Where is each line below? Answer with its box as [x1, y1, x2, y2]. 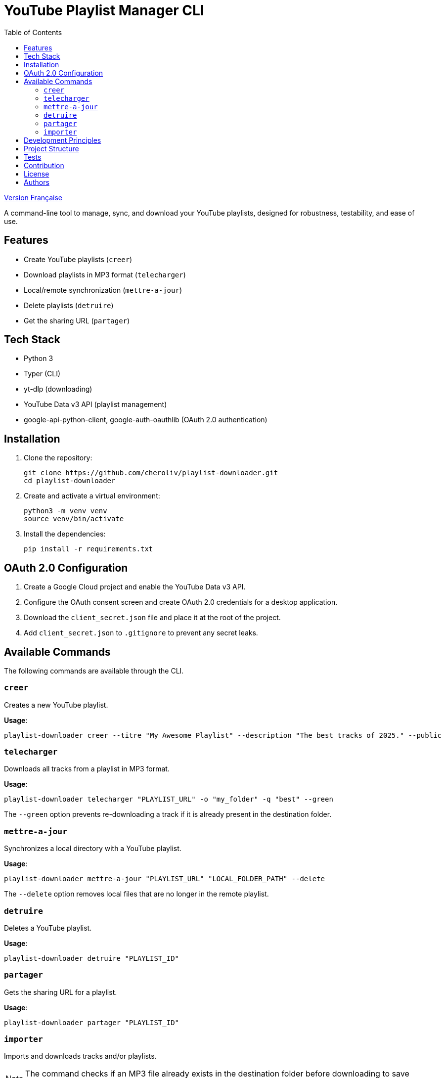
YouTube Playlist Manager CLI [4, 2, 204, 19]
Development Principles [24, 135, 101, 144]
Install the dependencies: [24, 530, 106, 539]
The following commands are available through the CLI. [4, 666, 184, 675]
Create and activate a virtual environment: [24, 492, 160, 500]
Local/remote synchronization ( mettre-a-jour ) [24, 285, 182, 294]
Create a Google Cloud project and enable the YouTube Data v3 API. [24, 583, 246, 591]
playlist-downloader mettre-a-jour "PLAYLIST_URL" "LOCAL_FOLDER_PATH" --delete [4, 875, 325, 883]
